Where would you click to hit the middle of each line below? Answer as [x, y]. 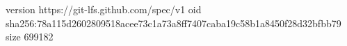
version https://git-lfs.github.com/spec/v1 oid [104, 9]
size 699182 [30, 37]
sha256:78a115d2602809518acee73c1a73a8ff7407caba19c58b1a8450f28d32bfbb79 [173, 23]
